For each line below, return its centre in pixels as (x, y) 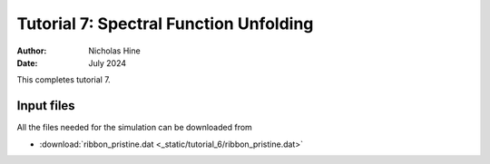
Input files (46, 106)
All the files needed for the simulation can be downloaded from (135, 128)
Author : (32, 51)
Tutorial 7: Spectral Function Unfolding (165, 24)
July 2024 (108, 63)
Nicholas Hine (114, 51)
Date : (27, 63)
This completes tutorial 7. (64, 80)
